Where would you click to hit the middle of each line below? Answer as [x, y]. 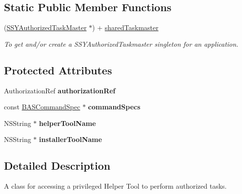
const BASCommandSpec [42, 107]
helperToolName [68, 123]
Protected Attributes [58, 70]
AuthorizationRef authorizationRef [60, 90]
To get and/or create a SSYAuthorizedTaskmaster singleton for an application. [121, 44]
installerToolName [71, 139]
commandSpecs [114, 107]
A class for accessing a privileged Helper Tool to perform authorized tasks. [115, 186]
